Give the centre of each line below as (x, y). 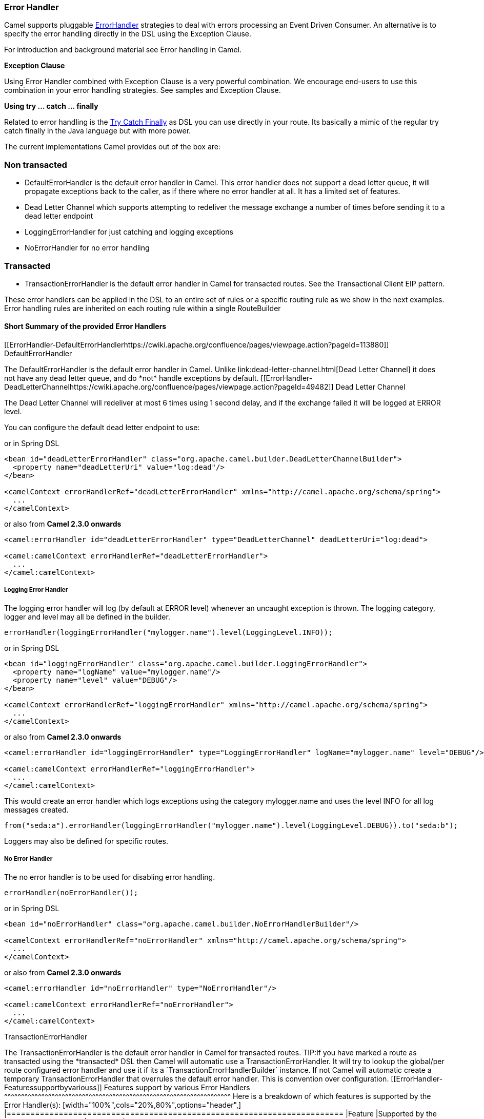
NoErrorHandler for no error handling (87, 248)
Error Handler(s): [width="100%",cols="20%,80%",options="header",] (123, 1105)
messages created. (36, 809)
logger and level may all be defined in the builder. (87, 616)
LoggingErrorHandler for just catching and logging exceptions (129, 232)
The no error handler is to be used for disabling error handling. (110, 877)
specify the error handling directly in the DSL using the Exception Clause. (128, 34)
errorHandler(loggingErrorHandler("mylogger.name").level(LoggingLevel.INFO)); (168, 632)
